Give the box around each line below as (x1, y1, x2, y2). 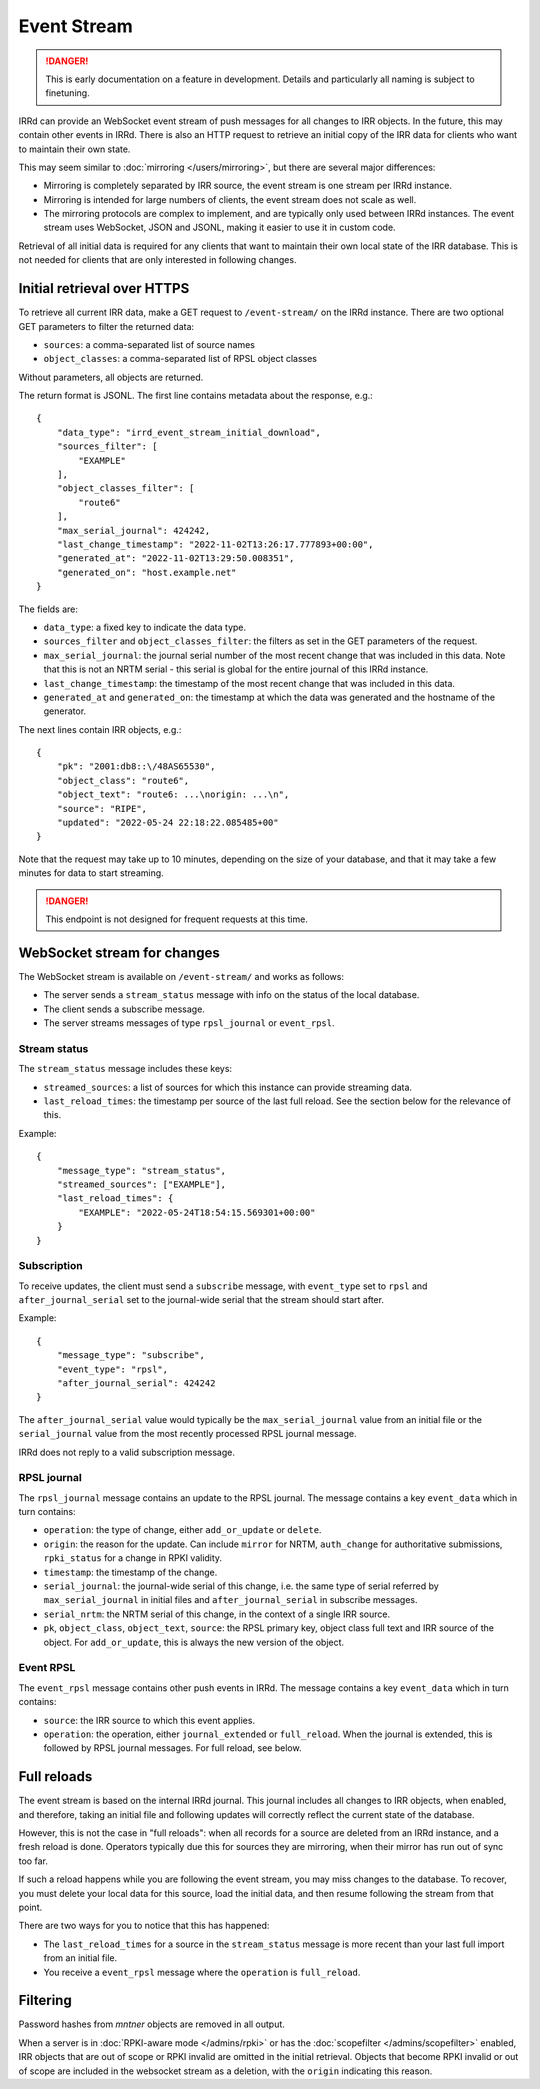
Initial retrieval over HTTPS (18, 280, 190, 297)
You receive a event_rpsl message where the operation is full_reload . (43, 1966, 361, 1978)
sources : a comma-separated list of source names (43, 338, 255, 350)
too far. (18, 1855, 49, 1867)
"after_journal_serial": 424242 (56, 1377, 216, 1389)
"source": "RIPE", (56, 803, 148, 814)
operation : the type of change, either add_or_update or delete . (43, 1524, 322, 1536)
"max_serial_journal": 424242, (56, 525, 211, 536)
